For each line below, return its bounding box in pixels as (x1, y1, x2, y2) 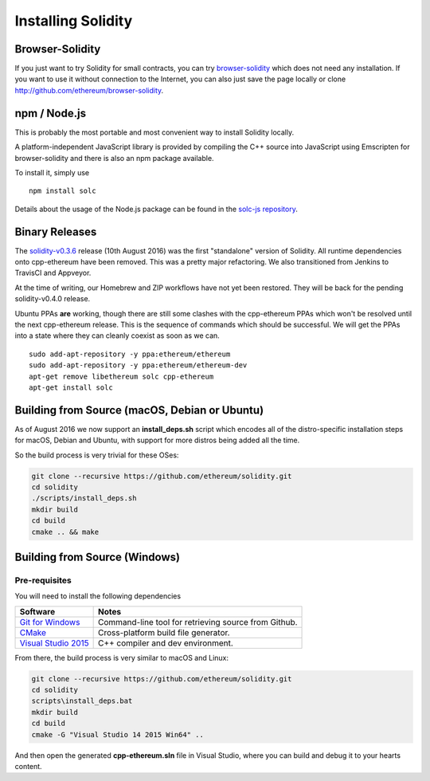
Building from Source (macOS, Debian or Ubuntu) (14, 403, 264, 417)
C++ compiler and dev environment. (97, 638, 234, 649)
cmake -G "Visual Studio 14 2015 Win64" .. (31, 730, 205, 739)
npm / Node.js (14, 106, 87, 120)
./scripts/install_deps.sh (31, 494, 137, 503)
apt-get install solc (29, 383, 113, 392)
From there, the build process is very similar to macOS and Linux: (14, 653, 229, 662)
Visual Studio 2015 (19, 638, 89, 649)
